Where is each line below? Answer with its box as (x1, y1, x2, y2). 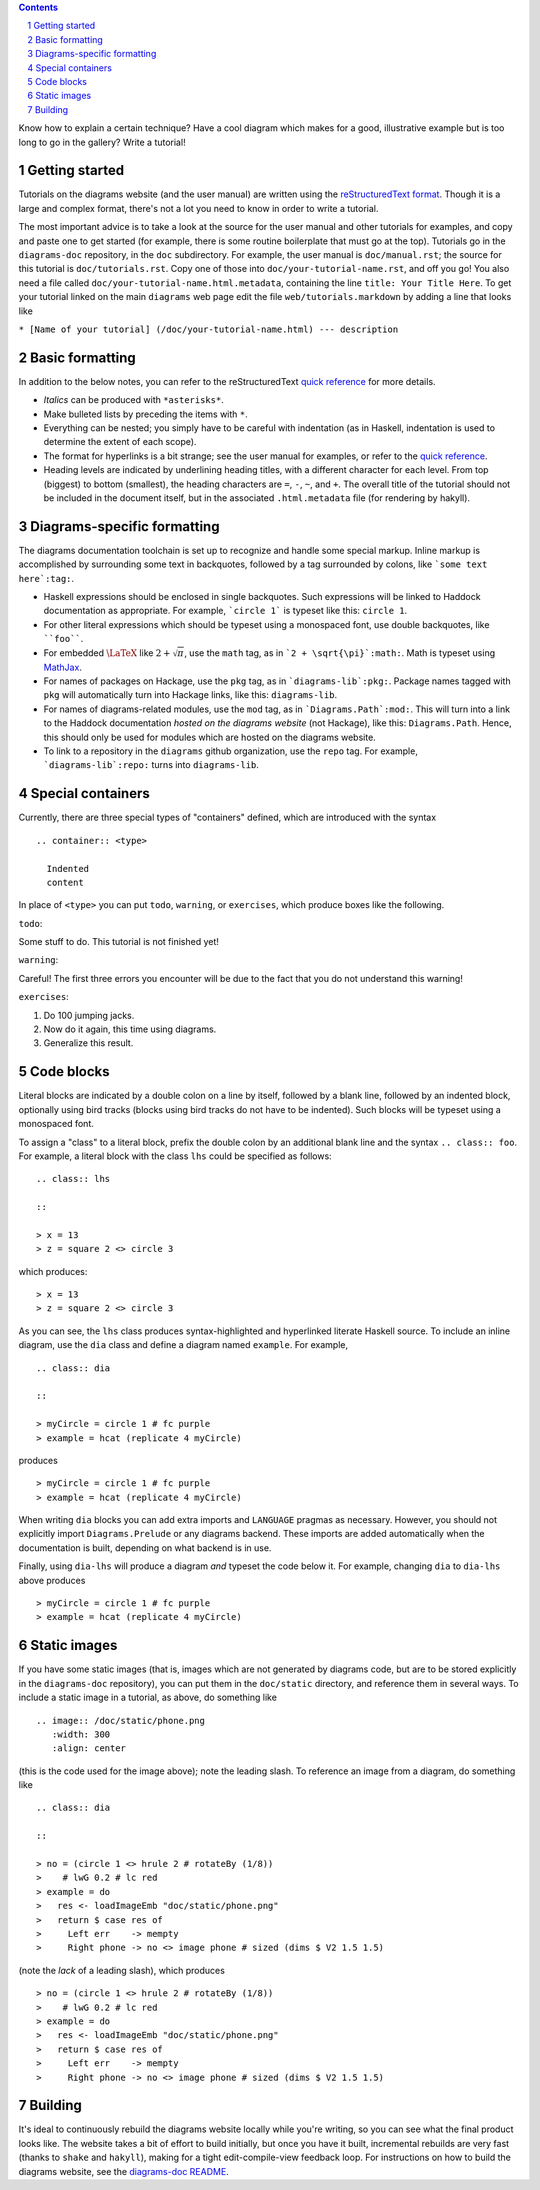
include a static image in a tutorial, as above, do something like (18, 1691, 277, 1704)
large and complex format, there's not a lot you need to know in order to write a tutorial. (18, 202, 379, 214)
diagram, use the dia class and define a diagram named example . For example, (18, 1339, 349, 1351)
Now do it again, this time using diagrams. (43, 1023, 217, 1035)
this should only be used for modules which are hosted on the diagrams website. (43, 731, 377, 743)
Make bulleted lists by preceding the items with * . (43, 408, 249, 420)
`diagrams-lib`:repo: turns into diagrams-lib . (43, 759, 260, 771)
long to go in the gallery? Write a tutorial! (18, 136, 186, 148)
